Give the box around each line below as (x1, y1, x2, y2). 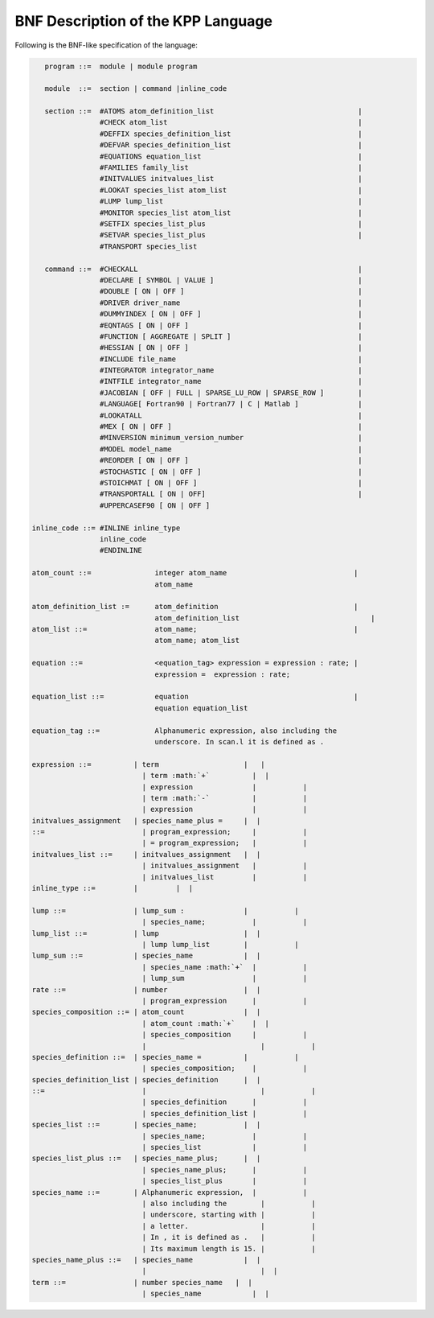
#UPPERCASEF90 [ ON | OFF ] (99, 500, 211, 510)
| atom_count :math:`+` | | (141, 1019, 269, 1028)
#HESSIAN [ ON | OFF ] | (99, 343, 363, 352)
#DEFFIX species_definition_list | (99, 129, 363, 138)
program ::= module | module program (44, 61, 198, 71)
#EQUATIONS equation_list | (99, 151, 363, 161)
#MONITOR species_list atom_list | (99, 208, 363, 217)
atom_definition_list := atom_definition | (31, 602, 358, 612)
